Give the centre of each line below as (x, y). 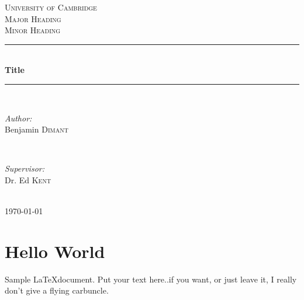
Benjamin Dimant (37, 129)
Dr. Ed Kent (28, 179)
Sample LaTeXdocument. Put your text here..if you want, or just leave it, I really (151, 279)
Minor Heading (33, 30)
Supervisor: (25, 168)
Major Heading (33, 18)
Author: (18, 118)
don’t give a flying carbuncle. (57, 290)
